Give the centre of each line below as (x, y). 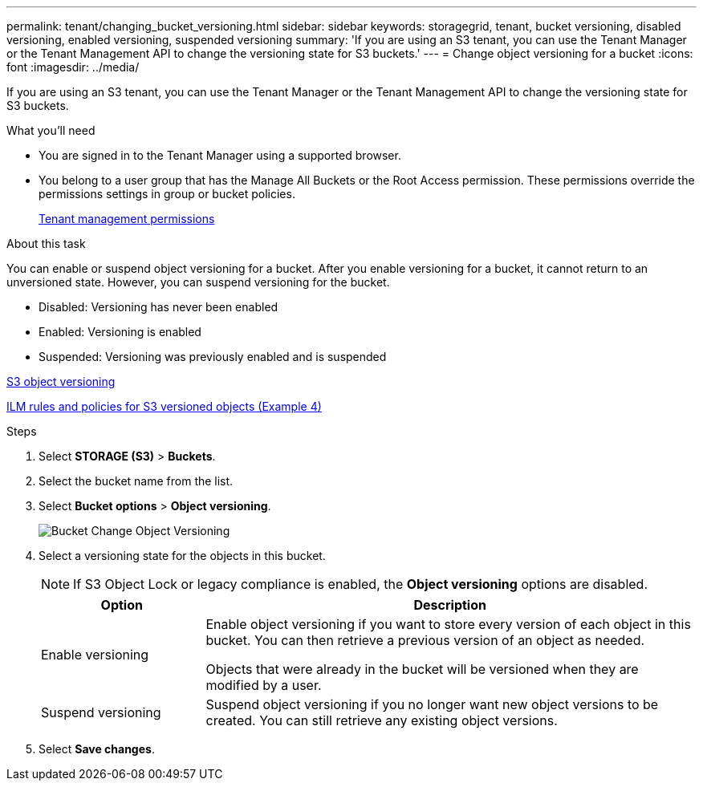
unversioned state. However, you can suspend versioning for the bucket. (198, 282)
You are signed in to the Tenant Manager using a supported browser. (220, 155)
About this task (46, 243)
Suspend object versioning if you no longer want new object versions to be (432, 704)
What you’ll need (51, 130)
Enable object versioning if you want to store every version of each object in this (448, 624)
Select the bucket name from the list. (136, 481)
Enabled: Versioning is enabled (120, 332)
